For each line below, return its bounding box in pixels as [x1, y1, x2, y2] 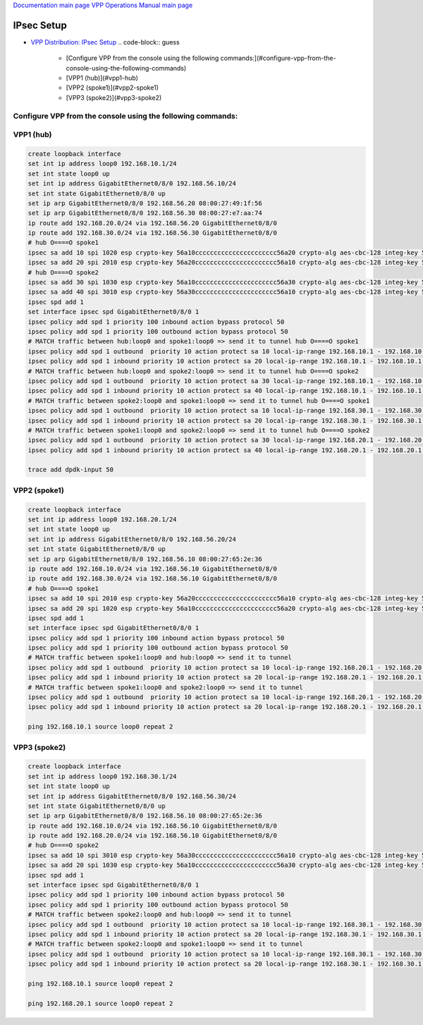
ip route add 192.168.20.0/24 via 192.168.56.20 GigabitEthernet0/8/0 [27, 219, 278, 227]
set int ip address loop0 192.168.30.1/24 [27, 772, 177, 780]
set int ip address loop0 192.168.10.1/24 [27, 159, 177, 168]
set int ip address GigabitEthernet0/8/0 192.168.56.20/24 [27, 535, 236, 543]
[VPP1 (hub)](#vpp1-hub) [66, 74, 139, 83]
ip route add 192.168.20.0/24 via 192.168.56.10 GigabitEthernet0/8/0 [27, 832, 278, 839]
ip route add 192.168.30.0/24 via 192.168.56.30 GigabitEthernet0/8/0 [27, 229, 278, 237]
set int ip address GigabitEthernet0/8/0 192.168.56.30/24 [27, 792, 236, 800]
